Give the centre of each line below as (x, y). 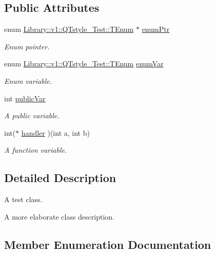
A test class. (23, 199)
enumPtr (156, 29)
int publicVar (25, 98)
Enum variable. (28, 80)
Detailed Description (60, 178)
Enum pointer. (27, 46)
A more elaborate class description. (59, 216)
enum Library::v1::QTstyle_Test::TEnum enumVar (84, 64)
